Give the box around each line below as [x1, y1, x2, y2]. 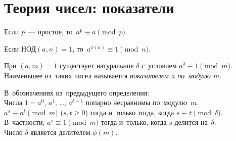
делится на [174, 117, 208, 127]
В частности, [4, 117, 45, 127]
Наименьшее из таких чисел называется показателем [4, 70, 169, 80]
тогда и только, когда [101, 117, 167, 127]
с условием [141, 60, 177, 71]
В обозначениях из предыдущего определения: [4, 87, 150, 98]
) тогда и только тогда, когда [85, 107, 174, 117]
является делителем [30, 126, 90, 137]
